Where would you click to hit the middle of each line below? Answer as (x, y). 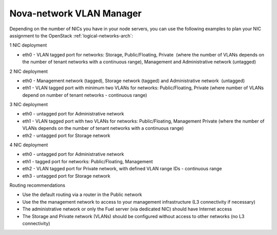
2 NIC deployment (29, 71)
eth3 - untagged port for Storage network (66, 176)
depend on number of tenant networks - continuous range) (85, 95)
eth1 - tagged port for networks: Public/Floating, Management (88, 161)
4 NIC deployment (29, 145)
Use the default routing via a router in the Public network (82, 194)
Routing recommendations (37, 185)
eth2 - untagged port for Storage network (66, 135)
